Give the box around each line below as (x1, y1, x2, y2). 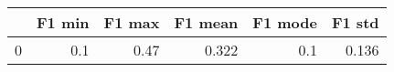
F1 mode (252, 12, 317, 33)
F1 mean (174, 12, 239, 33)
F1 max (103, 12, 160, 33)
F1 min (37, 12, 90, 33)
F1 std (331, 12, 379, 33)
